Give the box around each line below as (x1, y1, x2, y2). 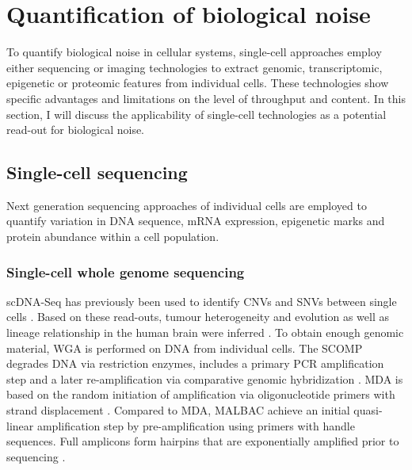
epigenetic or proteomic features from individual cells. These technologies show (6, 75, 389, 91)
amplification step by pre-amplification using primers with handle (36, 417, 355, 434)
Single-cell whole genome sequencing (6, 262, 245, 281)
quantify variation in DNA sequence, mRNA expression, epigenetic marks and (6, 212, 385, 229)
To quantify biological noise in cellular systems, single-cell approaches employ (6, 44, 382, 60)
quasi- (353, 402, 383, 418)
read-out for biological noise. (6, 121, 145, 138)
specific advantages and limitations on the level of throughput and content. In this (6, 90, 406, 106)
